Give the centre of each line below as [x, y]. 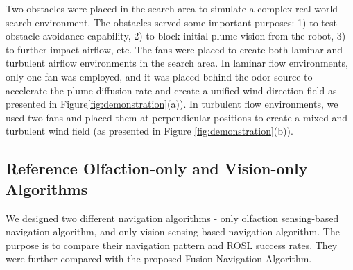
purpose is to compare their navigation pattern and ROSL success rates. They [172, 245]
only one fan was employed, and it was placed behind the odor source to [159, 76]
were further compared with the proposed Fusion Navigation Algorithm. [159, 259]
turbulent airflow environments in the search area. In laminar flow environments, [177, 63]
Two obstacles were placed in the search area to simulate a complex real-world [172, 8]
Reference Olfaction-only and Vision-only [157, 168]
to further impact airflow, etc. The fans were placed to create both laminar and [174, 49]
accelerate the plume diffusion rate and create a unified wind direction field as [171, 90]
